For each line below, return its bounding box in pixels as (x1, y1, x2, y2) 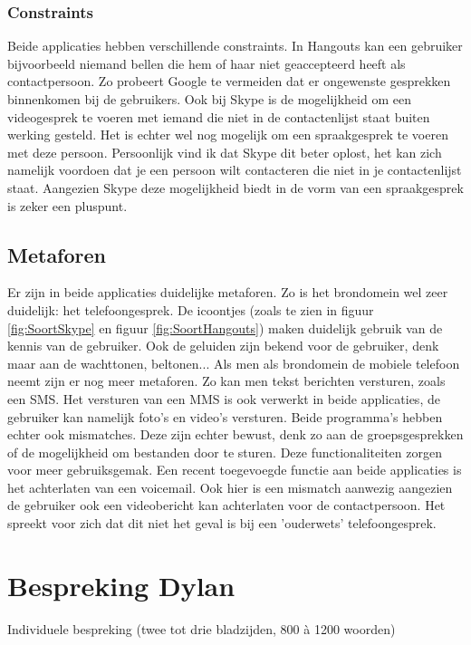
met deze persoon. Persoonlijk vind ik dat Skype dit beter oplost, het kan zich (7, 142, 442, 161)
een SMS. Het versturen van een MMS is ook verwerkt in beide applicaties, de (7, 389, 440, 408)
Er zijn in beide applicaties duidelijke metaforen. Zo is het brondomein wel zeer (7, 283, 448, 302)
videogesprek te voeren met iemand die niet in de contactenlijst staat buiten (7, 107, 430, 126)
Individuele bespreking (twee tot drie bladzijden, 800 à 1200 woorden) (7, 619, 396, 638)
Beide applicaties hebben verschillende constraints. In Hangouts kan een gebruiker (7, 36, 463, 55)
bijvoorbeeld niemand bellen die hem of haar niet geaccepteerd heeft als (7, 53, 406, 72)
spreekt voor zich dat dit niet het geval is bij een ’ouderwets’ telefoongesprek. (7, 514, 437, 533)
